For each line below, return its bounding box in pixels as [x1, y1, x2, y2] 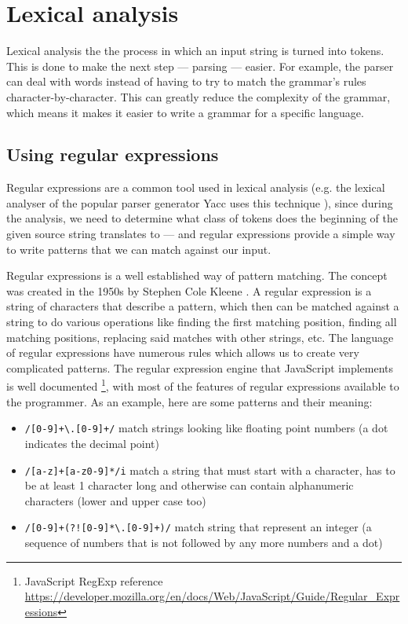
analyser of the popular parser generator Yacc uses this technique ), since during [6, 194, 393, 211]
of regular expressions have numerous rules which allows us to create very [6, 344, 359, 361]
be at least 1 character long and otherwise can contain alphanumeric [24, 477, 354, 494]
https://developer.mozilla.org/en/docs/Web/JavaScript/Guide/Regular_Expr [24, 588, 400, 604]
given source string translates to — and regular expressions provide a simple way [6, 226, 395, 242]
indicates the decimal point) [24, 435, 159, 451]
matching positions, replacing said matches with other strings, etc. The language [6, 329, 394, 345]
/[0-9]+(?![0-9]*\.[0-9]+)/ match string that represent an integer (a [24, 519, 372, 535]
